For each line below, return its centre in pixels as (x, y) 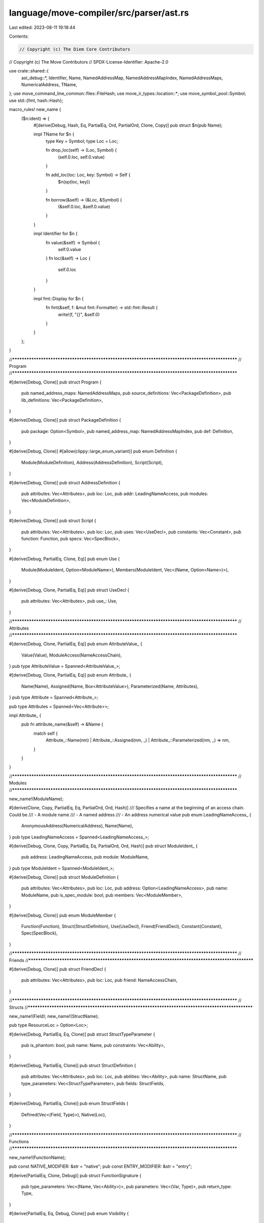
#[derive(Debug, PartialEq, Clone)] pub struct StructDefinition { (73, 1065)
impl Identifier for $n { (55, 234)
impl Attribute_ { (25, 715)
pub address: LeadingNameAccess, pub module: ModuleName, (85, 857)
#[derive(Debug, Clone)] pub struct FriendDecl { (57, 969)
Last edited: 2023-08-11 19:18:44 (42, 27)
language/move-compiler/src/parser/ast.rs (99, 13)
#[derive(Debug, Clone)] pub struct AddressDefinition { (65, 482)
